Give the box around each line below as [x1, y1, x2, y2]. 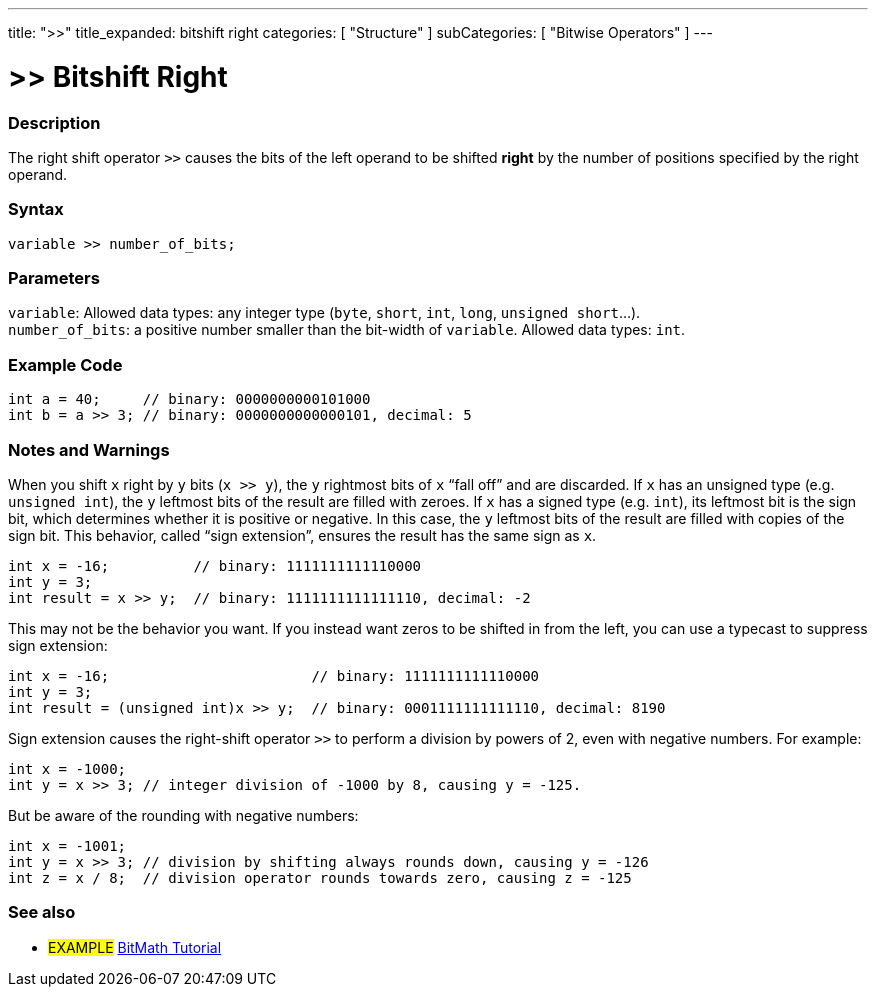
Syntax [8, 199, 64, 220]
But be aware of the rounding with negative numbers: [8, 806, 359, 824]
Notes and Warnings [8, 439, 170, 460]
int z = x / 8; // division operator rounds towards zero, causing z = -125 [8, 869, 632, 886]
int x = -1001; [8, 837, 127, 854]
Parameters [8, 268, 100, 288]
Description [8, 112, 101, 133]
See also [8, 902, 76, 923]
